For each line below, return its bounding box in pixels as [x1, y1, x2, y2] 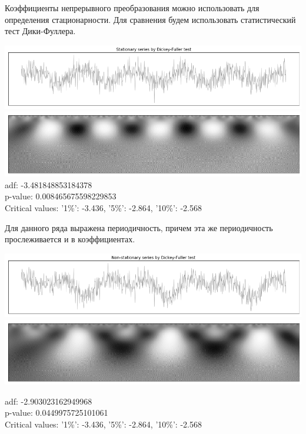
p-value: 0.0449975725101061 [5, 406, 108, 419]
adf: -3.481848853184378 [5, 178, 92, 191]
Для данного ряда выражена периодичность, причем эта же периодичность [5, 221, 273, 233]
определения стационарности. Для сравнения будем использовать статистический [5, 13, 296, 25]
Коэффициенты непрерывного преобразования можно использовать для [5, 2, 260, 14]
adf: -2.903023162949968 [5, 395, 92, 407]
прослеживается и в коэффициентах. [5, 233, 135, 245]
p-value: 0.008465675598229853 [5, 190, 117, 202]
